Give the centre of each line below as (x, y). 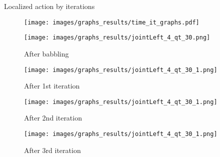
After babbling (46, 53)
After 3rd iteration (52, 150)
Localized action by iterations (49, 6)
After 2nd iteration (53, 118)
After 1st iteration (52, 86)
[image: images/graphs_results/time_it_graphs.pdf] (112, 22)
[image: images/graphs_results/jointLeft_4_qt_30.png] (117, 38)
